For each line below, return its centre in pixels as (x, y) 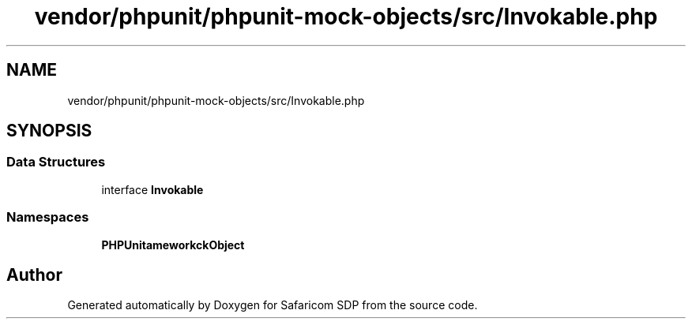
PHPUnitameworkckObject (173, 245)
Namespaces (48, 217)
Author (34, 275)
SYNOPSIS (49, 131)
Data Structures (56, 162)
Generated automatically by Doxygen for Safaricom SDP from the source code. (273, 305)
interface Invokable (152, 189)
